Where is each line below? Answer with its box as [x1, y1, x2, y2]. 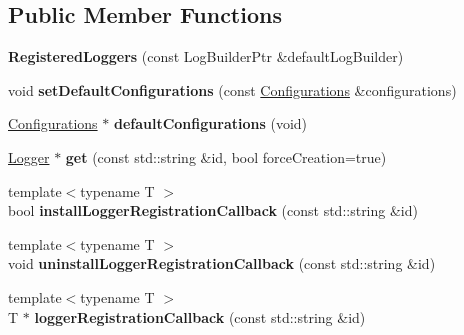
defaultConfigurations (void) [113, 113, 308, 134]
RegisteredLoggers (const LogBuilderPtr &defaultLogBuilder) [8, 46, 404, 67]
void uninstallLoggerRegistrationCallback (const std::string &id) [8, 253, 436, 274]
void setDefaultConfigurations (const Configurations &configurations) [8, 79, 457, 100]
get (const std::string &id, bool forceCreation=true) [65, 146, 387, 167]
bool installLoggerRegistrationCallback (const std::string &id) [8, 200, 418, 221]
